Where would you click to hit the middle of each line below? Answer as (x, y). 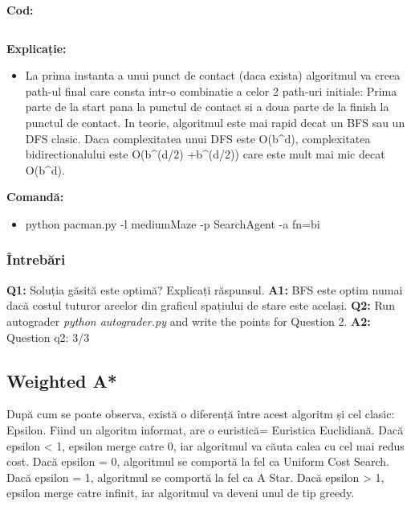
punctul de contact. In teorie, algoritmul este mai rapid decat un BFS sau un (215, 122)
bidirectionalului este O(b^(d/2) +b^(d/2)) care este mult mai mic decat (205, 154)
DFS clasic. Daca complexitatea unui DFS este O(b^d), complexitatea (198, 138)
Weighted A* (62, 380)
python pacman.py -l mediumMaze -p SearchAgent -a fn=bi (173, 223)
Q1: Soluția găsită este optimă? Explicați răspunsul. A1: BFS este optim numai (205, 289)
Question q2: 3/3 (48, 337)
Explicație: (37, 48)
